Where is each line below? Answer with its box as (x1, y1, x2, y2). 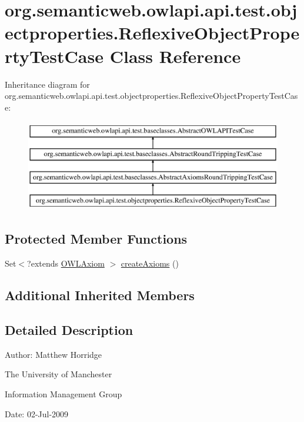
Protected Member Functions (5, 230, 188, 248)
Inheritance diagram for (5, 78, 90, 90)
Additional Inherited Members (5, 286, 195, 304)
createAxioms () (121, 257, 179, 270)
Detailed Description (5, 321, 133, 339)
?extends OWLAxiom (27, 257, 105, 270)
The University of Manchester (5, 368, 112, 380)
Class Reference (109, 44, 241, 68)
